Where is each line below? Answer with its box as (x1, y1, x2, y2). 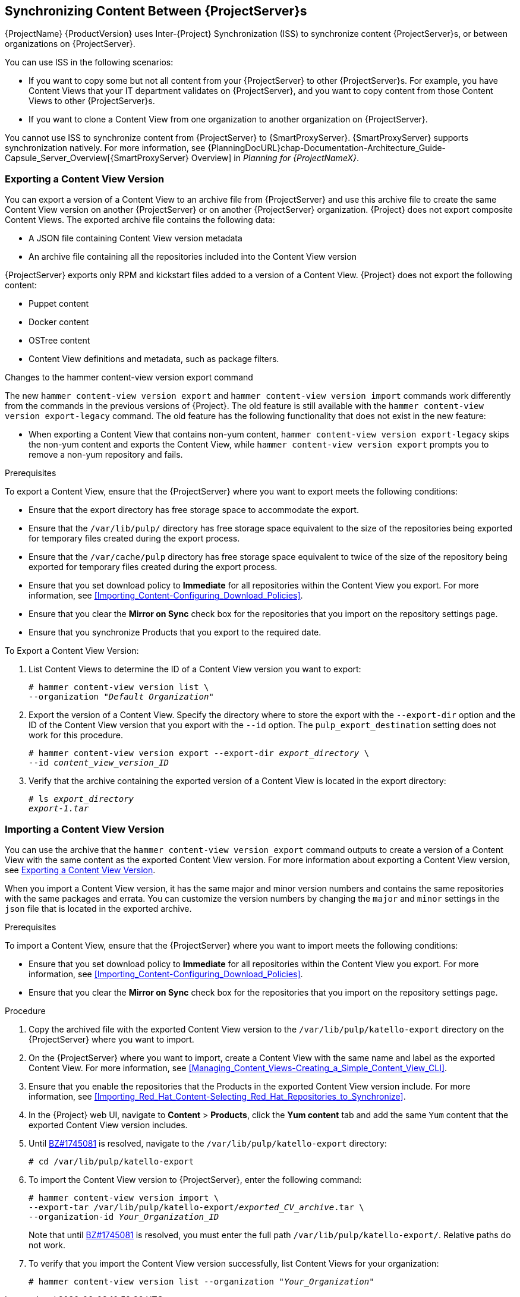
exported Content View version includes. (29, 1119, 188, 1130)
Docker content (29, 317, 89, 328)
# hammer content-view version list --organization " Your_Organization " (29, 1276, 374, 1286)
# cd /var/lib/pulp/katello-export (29, 1156, 194, 1166)
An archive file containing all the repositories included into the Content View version (29, 251, 357, 262)
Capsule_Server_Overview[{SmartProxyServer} (5, 153, 189, 163)
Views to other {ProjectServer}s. (29, 96, 155, 106)
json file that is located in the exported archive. (5, 903, 192, 914)
